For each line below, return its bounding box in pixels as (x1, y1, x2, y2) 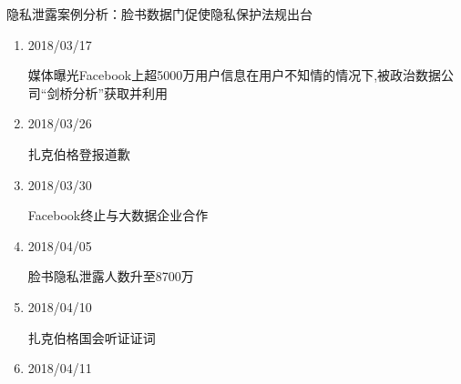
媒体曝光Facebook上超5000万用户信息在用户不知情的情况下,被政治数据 (27, 66, 442, 85)
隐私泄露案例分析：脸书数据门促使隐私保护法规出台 (6, 5, 312, 23)
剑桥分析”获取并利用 (46, 83, 169, 102)
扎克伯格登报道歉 (27, 144, 130, 163)
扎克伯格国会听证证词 (27, 328, 156, 347)
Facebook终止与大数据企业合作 (27, 206, 209, 225)
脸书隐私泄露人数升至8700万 (27, 267, 194, 286)
